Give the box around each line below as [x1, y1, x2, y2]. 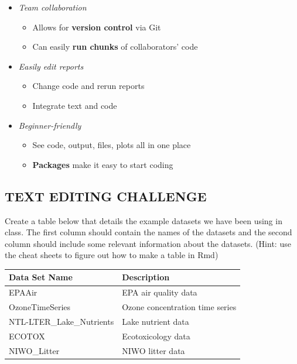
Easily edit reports [18, 60, 84, 72]
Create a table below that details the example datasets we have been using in [5, 214, 282, 226]
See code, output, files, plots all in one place [32, 139, 191, 151]
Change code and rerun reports [32, 80, 145, 92]
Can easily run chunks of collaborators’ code [32, 40, 198, 53]
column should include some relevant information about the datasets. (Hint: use [5, 237, 291, 249]
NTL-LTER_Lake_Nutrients [9, 315, 114, 327]
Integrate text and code [32, 99, 117, 111]
